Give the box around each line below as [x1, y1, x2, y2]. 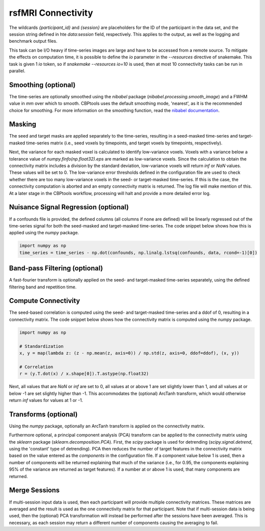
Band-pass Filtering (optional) [9, 264, 103, 273]
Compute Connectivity [9, 297, 80, 305]
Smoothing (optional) [9, 81, 76, 89]
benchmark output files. [9, 38, 57, 44]
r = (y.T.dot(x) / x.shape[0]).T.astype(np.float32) [19, 371, 149, 377]
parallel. [9, 68, 26, 74]
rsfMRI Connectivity [9, 7, 93, 18]
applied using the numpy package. [9, 230, 79, 236]
